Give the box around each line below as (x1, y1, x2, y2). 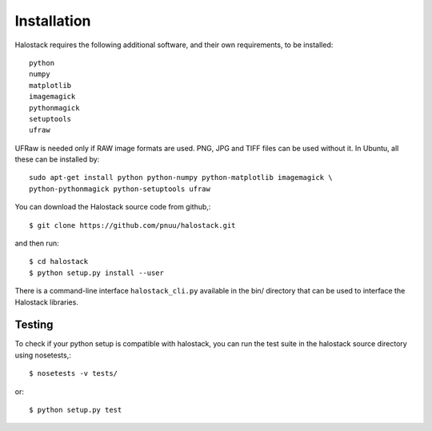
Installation (14, 12, 91, 30)
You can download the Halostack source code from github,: (14, 202, 211, 212)
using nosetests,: (14, 350, 71, 360)
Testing (14, 318, 54, 332)
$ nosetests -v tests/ (29, 369, 118, 378)
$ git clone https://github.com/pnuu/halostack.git (29, 221, 236, 229)
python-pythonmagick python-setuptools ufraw (29, 184, 211, 194)
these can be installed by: (14, 154, 100, 164)
